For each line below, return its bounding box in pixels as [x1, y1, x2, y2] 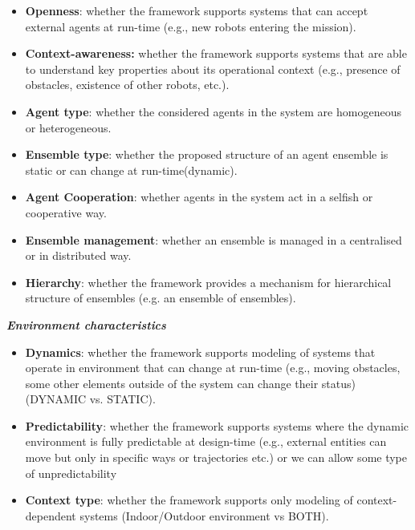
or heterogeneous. [25, 119, 112, 136]
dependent [25, 507, 76, 524]
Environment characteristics [6, 316, 166, 333]
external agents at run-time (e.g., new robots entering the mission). [25, 18, 356, 34]
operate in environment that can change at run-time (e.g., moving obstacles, [25, 359, 401, 376]
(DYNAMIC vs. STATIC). [25, 390, 156, 407]
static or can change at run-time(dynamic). [25, 161, 238, 178]
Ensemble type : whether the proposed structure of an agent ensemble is [25, 146, 389, 163]
